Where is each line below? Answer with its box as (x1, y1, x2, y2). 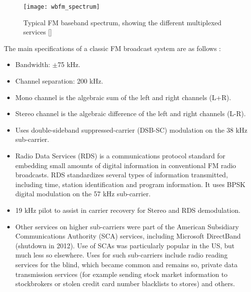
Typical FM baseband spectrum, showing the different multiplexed (23, 17, 222, 27)
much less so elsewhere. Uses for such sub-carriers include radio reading (15, 250, 228, 260)
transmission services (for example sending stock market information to (15, 269, 228, 279)
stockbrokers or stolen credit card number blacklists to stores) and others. (15, 278, 235, 289)
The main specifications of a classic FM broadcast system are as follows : (4, 43, 221, 53)
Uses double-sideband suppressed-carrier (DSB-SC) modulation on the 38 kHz (15, 124, 248, 135)
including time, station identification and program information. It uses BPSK (15, 179, 246, 189)
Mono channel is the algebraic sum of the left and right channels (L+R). (15, 92, 231, 102)
